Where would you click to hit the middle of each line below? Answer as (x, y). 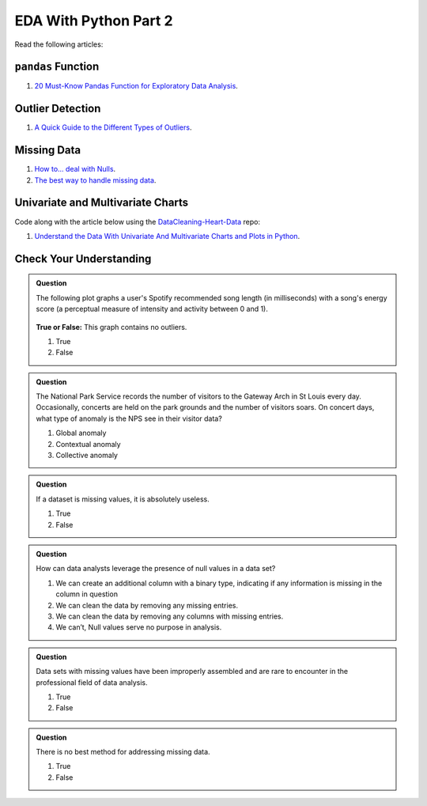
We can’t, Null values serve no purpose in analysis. (139, 627)
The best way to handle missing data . (95, 180)
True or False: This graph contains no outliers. (111, 327)
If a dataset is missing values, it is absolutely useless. (123, 499)
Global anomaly (81, 433)
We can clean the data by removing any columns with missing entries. (170, 616)
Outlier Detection (58, 109)
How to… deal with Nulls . (75, 169)
